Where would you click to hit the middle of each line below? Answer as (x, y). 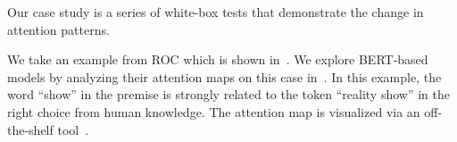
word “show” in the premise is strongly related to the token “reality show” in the (228, 94)
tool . (73, 129)
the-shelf (30, 129)
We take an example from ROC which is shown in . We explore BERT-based (218, 59)
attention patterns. (58, 29)
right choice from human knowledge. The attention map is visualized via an (214, 111)
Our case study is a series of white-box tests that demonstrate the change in (216, 12)
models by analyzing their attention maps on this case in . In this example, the (224, 76)
